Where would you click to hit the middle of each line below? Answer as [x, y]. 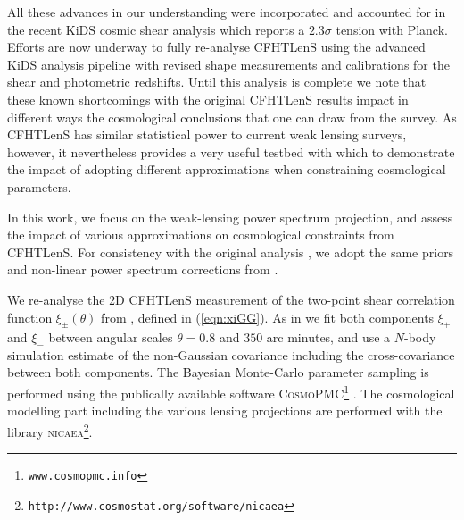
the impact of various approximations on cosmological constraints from [201, 235]
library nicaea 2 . [50, 430]
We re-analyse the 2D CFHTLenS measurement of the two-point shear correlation [231, 299]
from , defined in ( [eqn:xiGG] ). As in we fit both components [268, 317]
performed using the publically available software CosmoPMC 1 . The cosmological [231, 392]
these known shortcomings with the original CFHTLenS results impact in [208, 99]
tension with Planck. [392, 29]
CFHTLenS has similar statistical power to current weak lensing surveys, [207, 134]
